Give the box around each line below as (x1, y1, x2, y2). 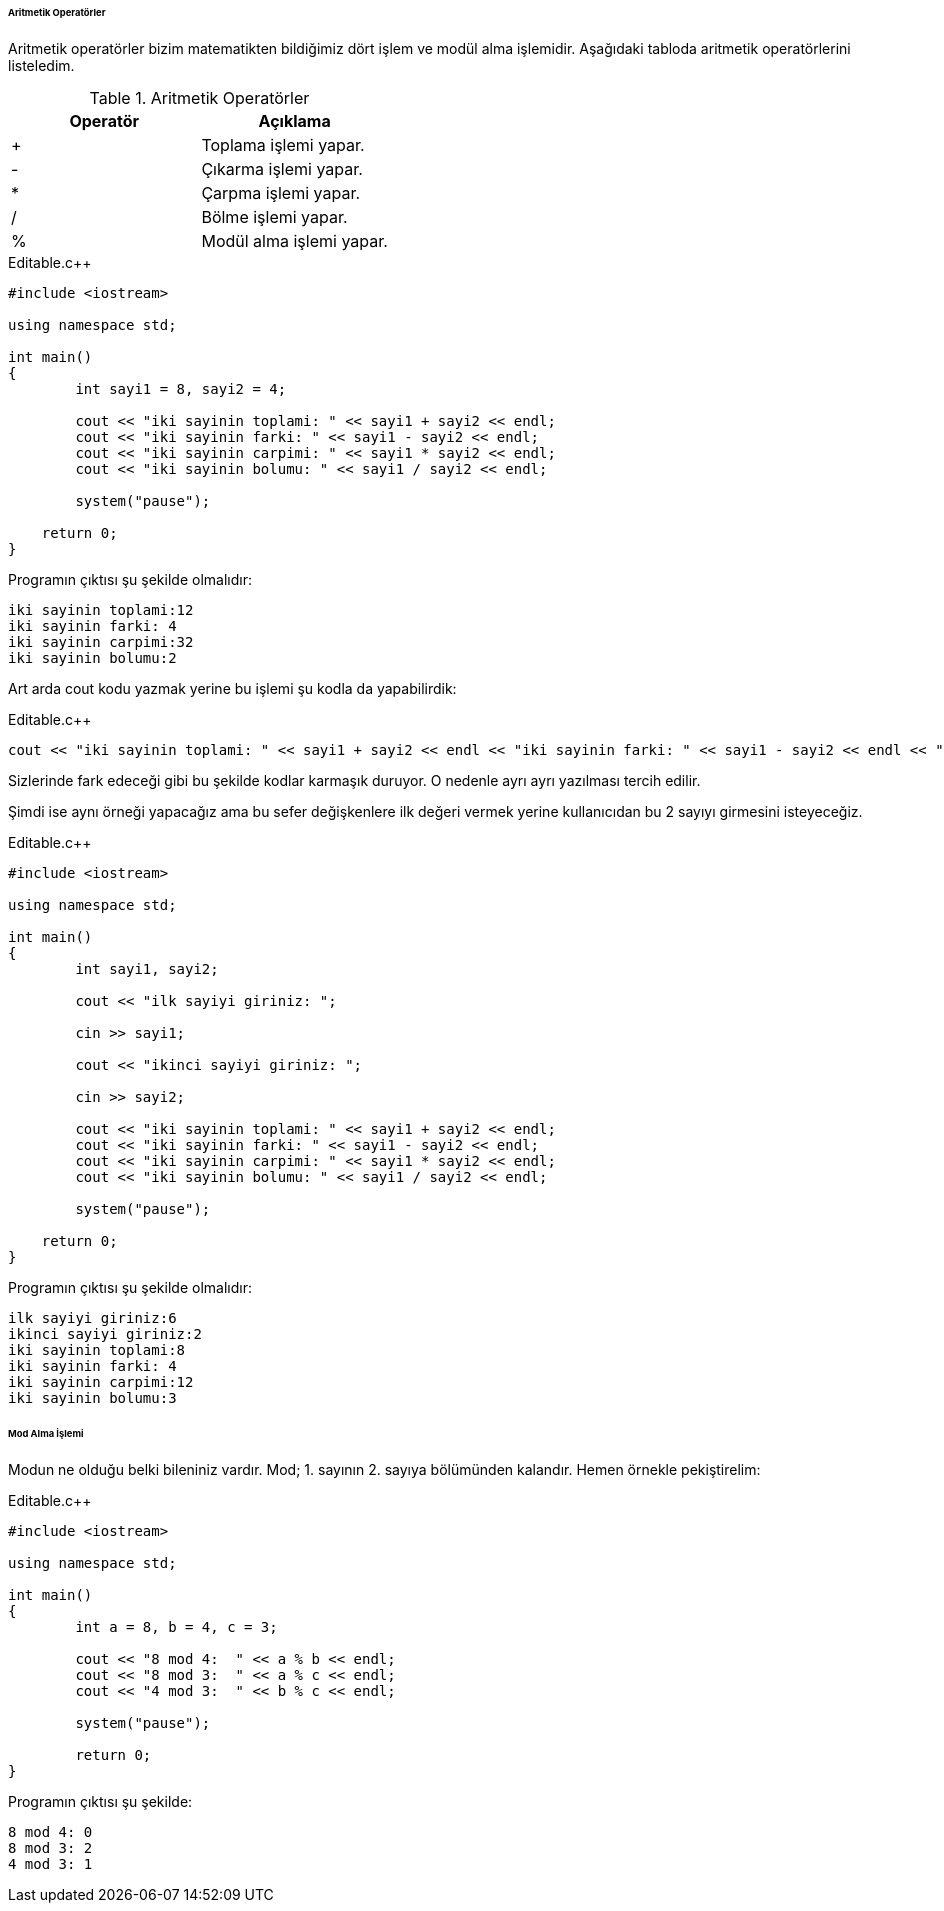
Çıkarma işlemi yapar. (201, 158, 363, 179)
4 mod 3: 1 (8, 1855, 93, 1872)
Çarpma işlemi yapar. (201, 182, 361, 203)
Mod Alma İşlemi (8, 1427, 84, 1439)
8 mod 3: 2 (8, 1839, 93, 1856)
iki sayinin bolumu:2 (8, 649, 177, 666)
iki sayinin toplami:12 (8, 601, 194, 618)
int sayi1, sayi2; (75, 960, 219, 977)
